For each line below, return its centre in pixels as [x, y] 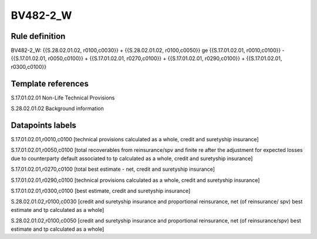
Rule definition [38, 36]
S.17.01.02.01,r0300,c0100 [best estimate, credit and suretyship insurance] [101, 191]
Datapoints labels [43, 125]
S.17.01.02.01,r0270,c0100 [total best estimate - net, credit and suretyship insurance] [113, 169]
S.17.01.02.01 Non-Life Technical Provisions [63, 98]
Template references [50, 83]
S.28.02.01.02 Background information [57, 108]
